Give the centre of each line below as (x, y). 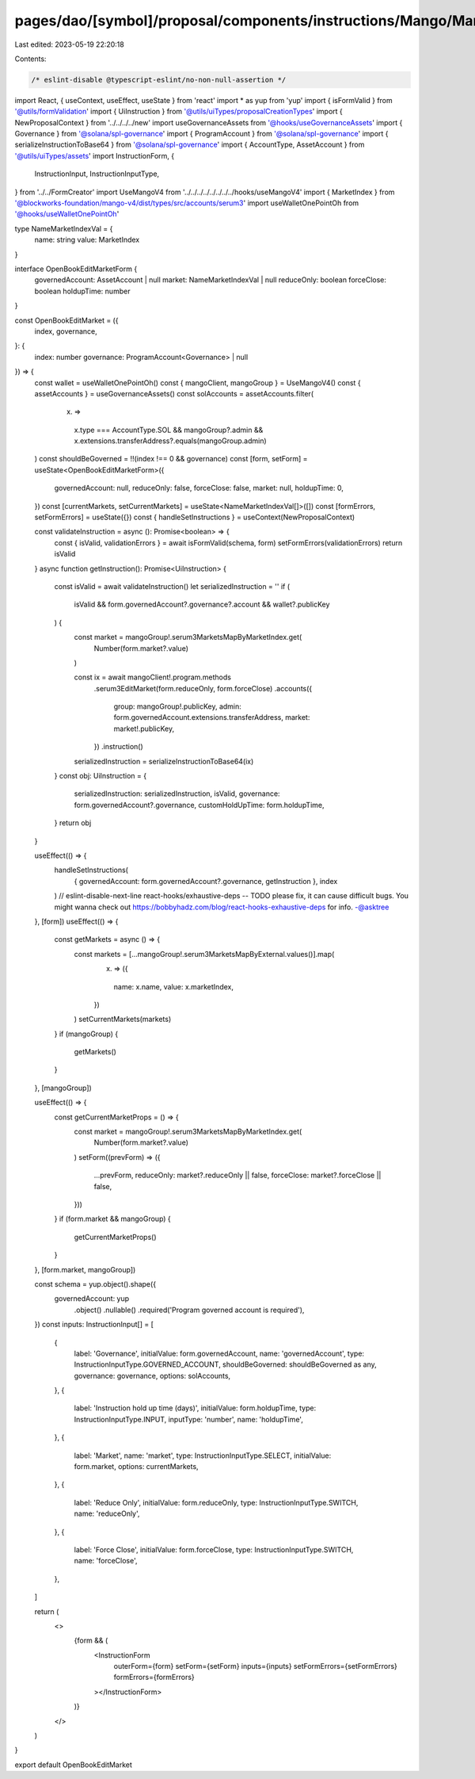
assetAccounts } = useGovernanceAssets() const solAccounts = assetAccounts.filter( (174, 393)
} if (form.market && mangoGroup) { (113, 1219)
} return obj (73, 823)
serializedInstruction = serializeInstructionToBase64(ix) (164, 761)
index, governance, (66, 331)
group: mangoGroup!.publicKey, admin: (177, 706)
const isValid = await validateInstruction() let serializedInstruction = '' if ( (172, 586)
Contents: (30, 59)
